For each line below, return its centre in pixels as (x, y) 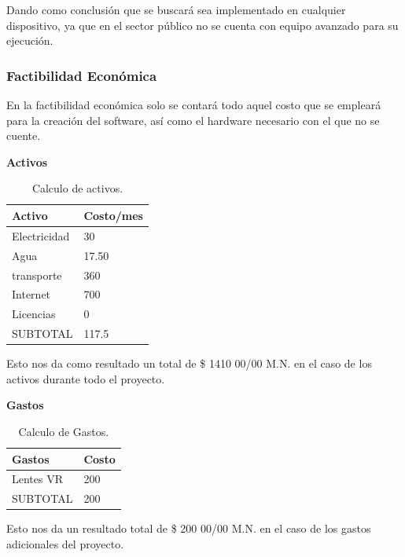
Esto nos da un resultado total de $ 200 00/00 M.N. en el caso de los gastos (189, 528)
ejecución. (30, 40)
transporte (37, 275)
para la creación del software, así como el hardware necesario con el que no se (193, 120)
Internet (31, 294)
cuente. (24, 136)
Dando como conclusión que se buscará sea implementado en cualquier (176, 9)
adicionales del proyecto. (65, 543)
